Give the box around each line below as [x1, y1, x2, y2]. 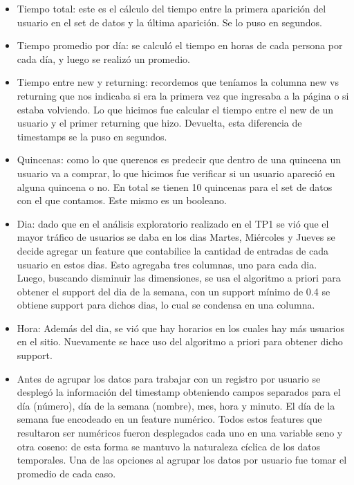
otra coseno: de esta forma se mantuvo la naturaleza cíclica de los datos [17, 439, 321, 453]
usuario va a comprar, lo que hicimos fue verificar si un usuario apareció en [17, 165, 335, 180]
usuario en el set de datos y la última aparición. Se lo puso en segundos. [17, 15, 322, 29]
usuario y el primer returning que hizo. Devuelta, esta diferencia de [17, 116, 302, 130]
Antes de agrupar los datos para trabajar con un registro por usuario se [17, 371, 321, 385]
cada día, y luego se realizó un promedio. [17, 51, 191, 66]
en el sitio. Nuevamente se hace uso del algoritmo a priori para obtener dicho [17, 334, 343, 349]
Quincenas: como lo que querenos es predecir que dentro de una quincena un [17, 152, 342, 167]
